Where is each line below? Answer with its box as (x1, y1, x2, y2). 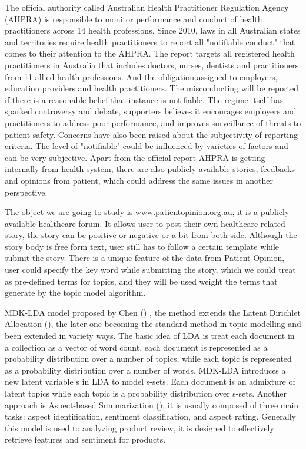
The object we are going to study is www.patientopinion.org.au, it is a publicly (5, 206, 290, 218)
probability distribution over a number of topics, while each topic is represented (5, 352, 292, 365)
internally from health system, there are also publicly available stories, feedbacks (5, 163, 295, 175)
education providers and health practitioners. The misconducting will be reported (5, 82, 299, 94)
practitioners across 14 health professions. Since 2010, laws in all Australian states (5, 24, 301, 37)
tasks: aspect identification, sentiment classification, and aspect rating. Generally (5, 410, 296, 422)
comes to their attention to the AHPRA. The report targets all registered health (5, 47, 295, 60)
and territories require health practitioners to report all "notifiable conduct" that (5, 35, 295, 48)
